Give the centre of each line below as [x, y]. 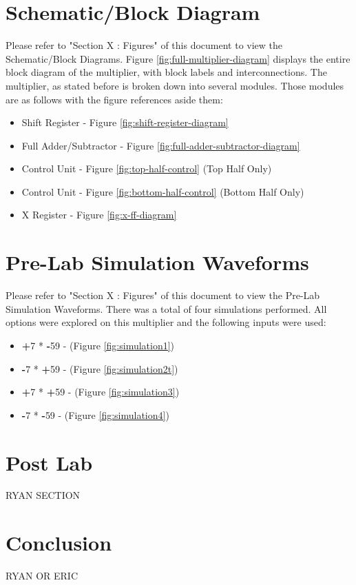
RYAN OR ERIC [42, 576]
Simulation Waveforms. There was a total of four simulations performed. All [166, 308]
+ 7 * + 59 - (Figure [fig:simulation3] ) [101, 392]
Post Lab [49, 462]
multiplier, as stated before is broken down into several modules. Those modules [175, 85]
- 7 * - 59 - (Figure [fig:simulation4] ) [95, 414]
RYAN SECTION [43, 495]
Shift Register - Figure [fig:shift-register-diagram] [125, 122]
